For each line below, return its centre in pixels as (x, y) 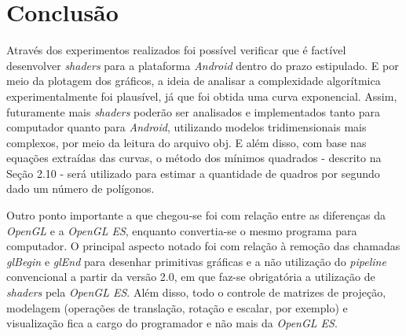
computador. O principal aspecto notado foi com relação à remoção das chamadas (203, 246)
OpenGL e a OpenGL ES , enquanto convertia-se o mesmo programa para (182, 230)
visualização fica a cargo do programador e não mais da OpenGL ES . (172, 323)
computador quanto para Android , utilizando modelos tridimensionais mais (187, 127)
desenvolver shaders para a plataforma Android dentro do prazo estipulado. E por (203, 65)
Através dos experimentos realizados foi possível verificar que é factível (176, 50)
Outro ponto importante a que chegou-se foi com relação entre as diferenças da (196, 215)
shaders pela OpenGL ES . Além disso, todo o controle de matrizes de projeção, (196, 292)
